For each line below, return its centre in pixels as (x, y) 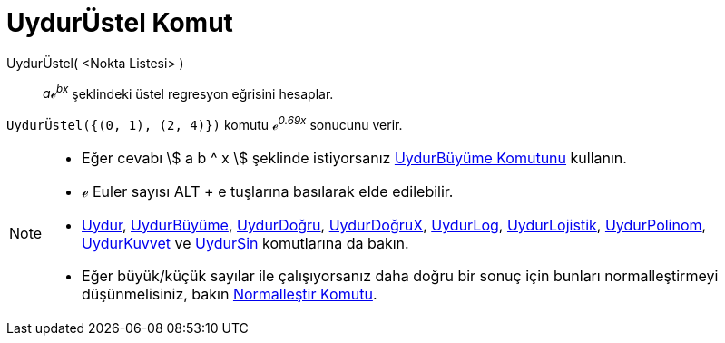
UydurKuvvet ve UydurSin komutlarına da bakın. (245, 244)
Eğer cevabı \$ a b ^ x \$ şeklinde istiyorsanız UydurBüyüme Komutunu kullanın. (354, 158)
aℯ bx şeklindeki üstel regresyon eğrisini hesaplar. (188, 92)
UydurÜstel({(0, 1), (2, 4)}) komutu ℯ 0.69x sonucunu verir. (205, 124)
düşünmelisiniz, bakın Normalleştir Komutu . (230, 294)
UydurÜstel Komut (120, 23)
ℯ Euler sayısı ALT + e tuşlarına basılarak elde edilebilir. (268, 192)
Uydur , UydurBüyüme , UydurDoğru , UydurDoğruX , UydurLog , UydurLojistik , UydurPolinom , (394, 225)
